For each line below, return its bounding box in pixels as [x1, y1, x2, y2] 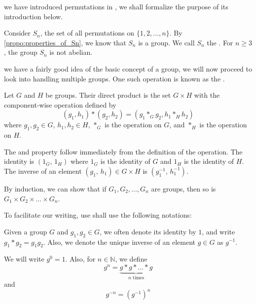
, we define [115, 254, 147, 264]
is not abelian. [49, 47, 93, 57]
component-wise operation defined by [4, 99, 116, 110]
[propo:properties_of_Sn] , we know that [4, 37, 126, 47]
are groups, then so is [151, 183, 216, 193]
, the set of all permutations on [40, 28, 135, 38]
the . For [207, 37, 233, 47]
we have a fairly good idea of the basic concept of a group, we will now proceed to [4, 63, 252, 74]
